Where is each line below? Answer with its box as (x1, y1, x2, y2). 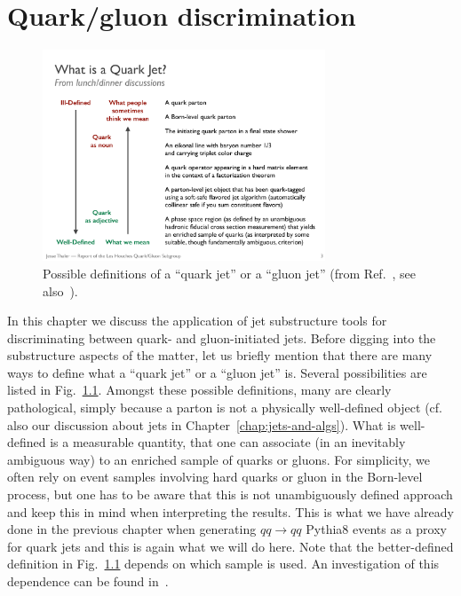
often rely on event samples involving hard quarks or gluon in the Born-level (7, 467, 423, 486)
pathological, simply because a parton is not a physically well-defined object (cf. (7, 398, 442, 417)
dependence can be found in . (7, 572, 169, 590)
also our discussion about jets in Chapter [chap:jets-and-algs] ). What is (7, 415, 396, 434)
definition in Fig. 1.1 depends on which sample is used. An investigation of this (7, 554, 440, 573)
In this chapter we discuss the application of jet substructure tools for (7, 311, 387, 330)
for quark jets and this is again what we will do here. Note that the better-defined (7, 537, 454, 555)
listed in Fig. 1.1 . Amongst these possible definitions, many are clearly (7, 380, 392, 399)
